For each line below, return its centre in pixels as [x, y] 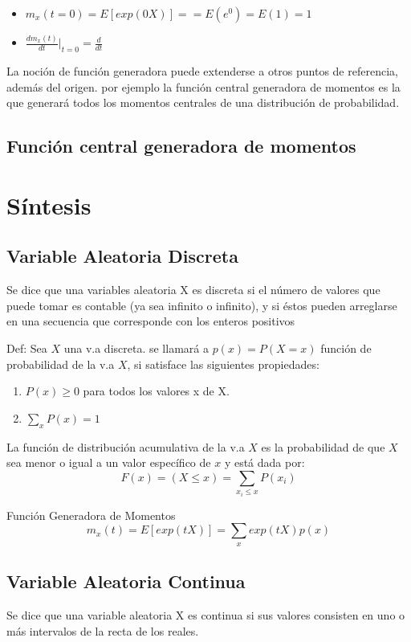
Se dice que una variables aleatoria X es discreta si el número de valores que [193, 290]
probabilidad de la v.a [61, 364]
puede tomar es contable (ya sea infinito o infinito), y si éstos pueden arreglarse [202, 305]
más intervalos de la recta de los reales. [103, 630]
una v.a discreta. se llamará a [136, 348]
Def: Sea [27, 348]
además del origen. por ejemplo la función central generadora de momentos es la [203, 86]
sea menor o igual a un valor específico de [109, 462]
